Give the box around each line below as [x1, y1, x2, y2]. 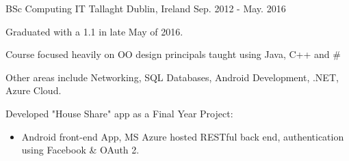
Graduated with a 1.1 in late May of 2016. [5, 24, 183, 38]
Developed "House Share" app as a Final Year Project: [5, 106, 233, 120]
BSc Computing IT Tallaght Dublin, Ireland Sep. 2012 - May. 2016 [5, 1, 286, 15]
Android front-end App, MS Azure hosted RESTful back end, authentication [21, 129, 344, 143]
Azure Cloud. [5, 83, 62, 98]
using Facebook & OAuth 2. [21, 143, 140, 157]
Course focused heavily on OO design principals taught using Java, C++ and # [5, 47, 341, 61]
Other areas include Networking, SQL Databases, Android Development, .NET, [5, 70, 339, 84]
